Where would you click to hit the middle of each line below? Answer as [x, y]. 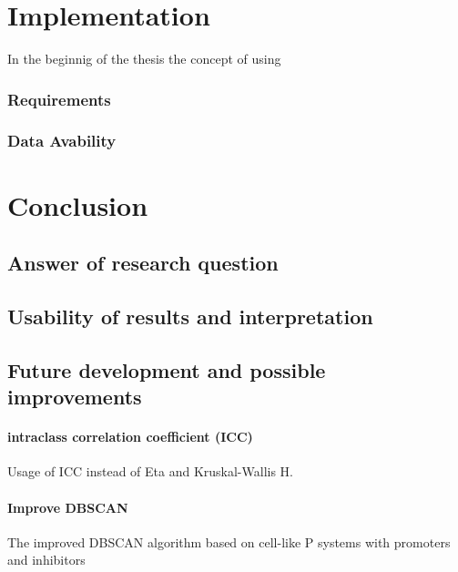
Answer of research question [143, 263]
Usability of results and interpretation [190, 316]
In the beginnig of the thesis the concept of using [144, 59]
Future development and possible [167, 369]
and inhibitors [46, 560]
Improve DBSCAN [68, 507]
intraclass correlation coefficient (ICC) [130, 437]
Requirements [59, 99]
